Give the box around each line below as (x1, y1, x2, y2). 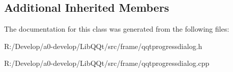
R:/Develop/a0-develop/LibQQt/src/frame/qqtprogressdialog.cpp (4, 58, 209, 68)
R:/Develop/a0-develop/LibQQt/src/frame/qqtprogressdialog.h (4, 40, 202, 51)
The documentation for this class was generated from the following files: (4, 23, 229, 34)
